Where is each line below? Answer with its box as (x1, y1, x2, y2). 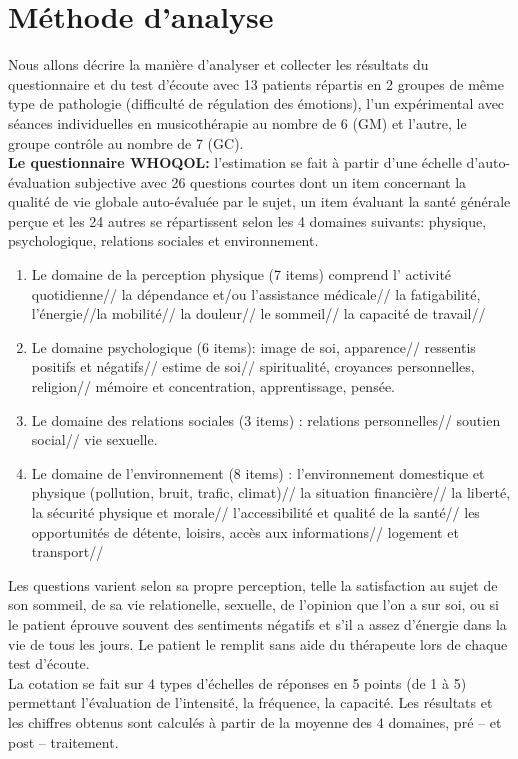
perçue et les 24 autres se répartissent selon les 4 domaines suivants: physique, (8, 210, 487, 231)
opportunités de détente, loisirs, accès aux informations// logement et (31, 521, 459, 542)
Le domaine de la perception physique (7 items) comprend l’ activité (31, 264, 452, 285)
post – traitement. (8, 731, 119, 752)
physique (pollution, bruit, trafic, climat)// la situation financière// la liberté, (31, 482, 511, 503)
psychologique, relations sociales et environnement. (8, 230, 319, 251)
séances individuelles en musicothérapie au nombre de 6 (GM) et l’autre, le (8, 112, 467, 133)
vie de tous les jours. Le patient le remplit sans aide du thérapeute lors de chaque (8, 633, 508, 654)
